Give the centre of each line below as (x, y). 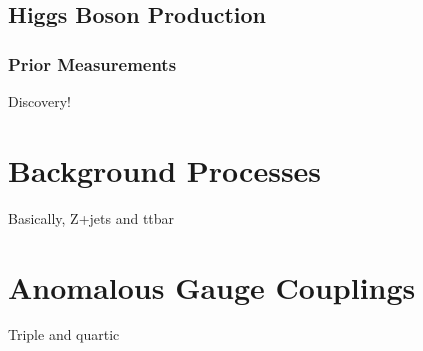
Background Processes (165, 169)
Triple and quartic (64, 334)
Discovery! (39, 101)
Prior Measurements (92, 63)
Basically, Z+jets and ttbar (91, 217)
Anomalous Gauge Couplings (212, 286)
